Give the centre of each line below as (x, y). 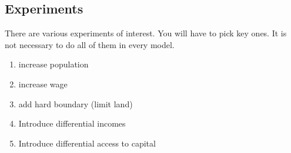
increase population (53, 64)
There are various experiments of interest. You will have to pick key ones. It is (146, 33)
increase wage (43, 84)
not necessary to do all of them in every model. (90, 44)
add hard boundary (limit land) (76, 103)
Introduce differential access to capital (87, 143)
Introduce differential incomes (72, 123)
